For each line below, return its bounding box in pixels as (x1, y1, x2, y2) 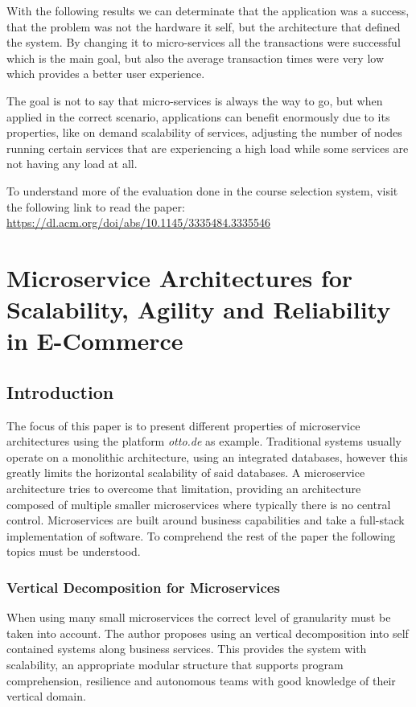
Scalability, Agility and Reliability (6, 293, 391, 326)
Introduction (6, 379, 114, 404)
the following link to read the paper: (6, 198, 185, 215)
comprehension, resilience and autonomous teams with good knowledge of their (6, 672, 396, 689)
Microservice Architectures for (6, 261, 353, 294)
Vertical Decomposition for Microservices (6, 577, 280, 597)
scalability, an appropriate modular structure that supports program (6, 656, 344, 673)
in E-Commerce (6, 324, 183, 357)
